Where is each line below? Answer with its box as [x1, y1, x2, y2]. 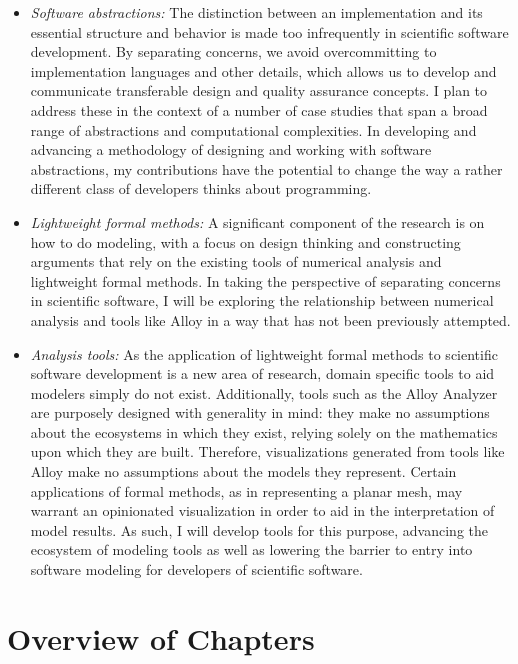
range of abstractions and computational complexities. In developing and [30, 119, 477, 140]
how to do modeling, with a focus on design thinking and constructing [30, 231, 461, 252]
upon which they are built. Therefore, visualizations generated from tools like [30, 441, 505, 462]
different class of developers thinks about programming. [30, 178, 372, 199]
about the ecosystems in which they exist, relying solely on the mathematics [30, 421, 498, 442]
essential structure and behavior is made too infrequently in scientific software [30, 21, 509, 42]
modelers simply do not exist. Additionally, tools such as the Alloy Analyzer [30, 382, 498, 403]
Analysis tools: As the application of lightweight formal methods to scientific [30, 343, 498, 364]
